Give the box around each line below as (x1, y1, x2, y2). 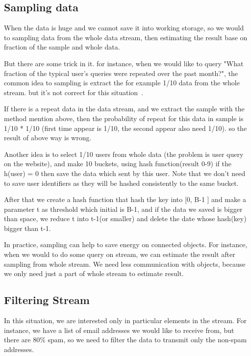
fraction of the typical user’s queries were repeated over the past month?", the (4, 68, 238, 78)
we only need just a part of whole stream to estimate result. (4, 268, 184, 279)
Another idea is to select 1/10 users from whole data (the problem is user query (4, 149, 244, 159)
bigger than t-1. (4, 223, 51, 233)
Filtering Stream (4, 292, 90, 307)
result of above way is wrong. (4, 132, 92, 143)
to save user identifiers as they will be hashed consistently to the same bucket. (4, 178, 239, 188)
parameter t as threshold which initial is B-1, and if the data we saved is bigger (4, 203, 243, 214)
